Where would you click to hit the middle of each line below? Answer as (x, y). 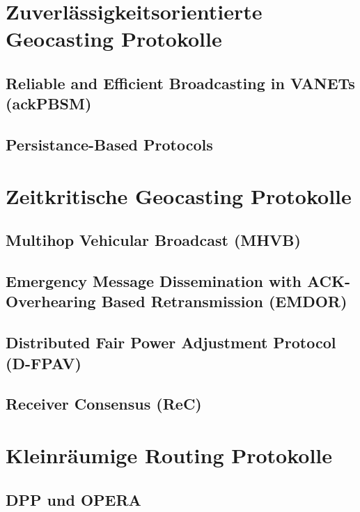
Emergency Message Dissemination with (154, 281)
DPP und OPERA (73, 499)
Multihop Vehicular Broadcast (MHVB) (153, 240)
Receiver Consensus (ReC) (104, 404)
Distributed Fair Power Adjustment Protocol (171, 342)
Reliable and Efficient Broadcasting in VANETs (180, 83)
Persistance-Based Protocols (109, 145)
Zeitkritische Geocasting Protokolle (179, 195)
